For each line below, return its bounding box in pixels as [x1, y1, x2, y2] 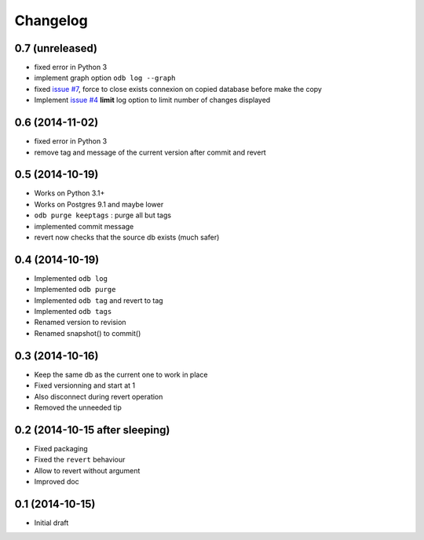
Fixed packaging [34, 443, 88, 453]
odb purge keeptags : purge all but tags [34, 210, 172, 220]
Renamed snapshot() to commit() [34, 328, 141, 337]
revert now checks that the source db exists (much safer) [34, 232, 220, 242]
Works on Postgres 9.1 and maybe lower [34, 199, 164, 209]
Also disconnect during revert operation [34, 392, 163, 401]
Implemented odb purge [34, 285, 116, 294]
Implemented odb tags [34, 307, 112, 316]
